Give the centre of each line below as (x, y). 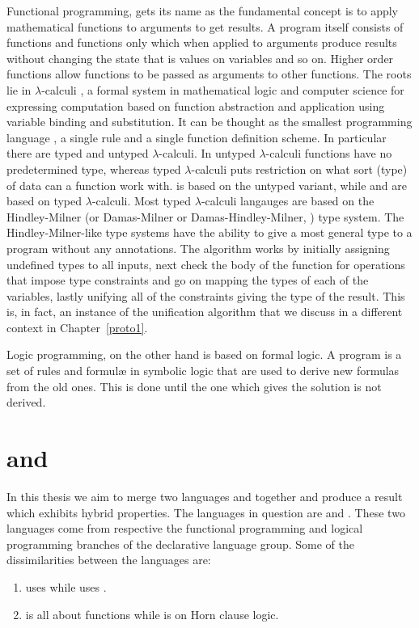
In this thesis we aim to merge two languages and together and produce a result (205, 496)
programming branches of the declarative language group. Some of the (181, 544)
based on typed (44, 201)
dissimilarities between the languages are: (109, 560)
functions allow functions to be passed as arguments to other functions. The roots (209, 74)
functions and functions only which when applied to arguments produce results (202, 42)
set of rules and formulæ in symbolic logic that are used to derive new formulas (203, 371)
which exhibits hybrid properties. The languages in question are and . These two (206, 512)
